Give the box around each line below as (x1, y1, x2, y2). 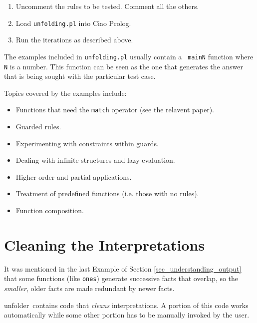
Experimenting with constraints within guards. (15, 138, 159, 148)
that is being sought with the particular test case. (4, 71, 156, 81)
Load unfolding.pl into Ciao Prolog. (15, 17, 131, 28)
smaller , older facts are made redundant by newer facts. (4, 283, 175, 293)
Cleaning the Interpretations (4, 234, 205, 255)
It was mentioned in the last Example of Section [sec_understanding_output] (4, 263, 242, 274)
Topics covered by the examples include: (4, 87, 127, 98)
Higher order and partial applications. (15, 171, 132, 182)
